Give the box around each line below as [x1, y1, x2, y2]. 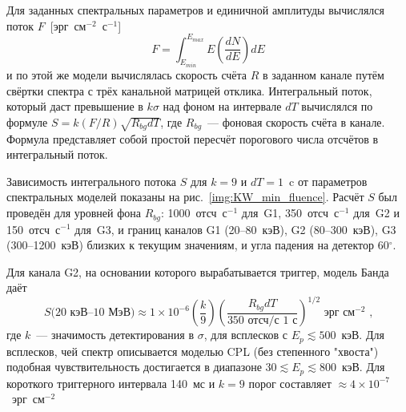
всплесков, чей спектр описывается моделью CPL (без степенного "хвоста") [6, 342, 379, 359]
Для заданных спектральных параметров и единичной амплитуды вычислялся [6, 2, 385, 18]
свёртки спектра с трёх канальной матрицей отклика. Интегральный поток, [6, 82, 372, 99]
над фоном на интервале [163, 98, 282, 115]
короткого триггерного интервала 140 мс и [6, 374, 215, 391]
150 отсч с [6, 220, 61, 237]
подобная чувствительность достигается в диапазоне [6, 358, 262, 375]
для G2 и [353, 204, 400, 221]
